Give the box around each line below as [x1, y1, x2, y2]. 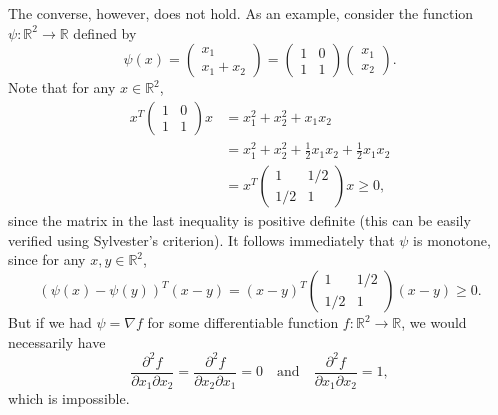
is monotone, [413, 229, 491, 250]
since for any [8, 249, 86, 270]
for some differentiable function [147, 312, 339, 332]
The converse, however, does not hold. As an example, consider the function [8, 3, 474, 23]
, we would [401, 312, 467, 332]
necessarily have [8, 331, 106, 352]
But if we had [8, 312, 92, 332]
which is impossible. [8, 388, 130, 409]
